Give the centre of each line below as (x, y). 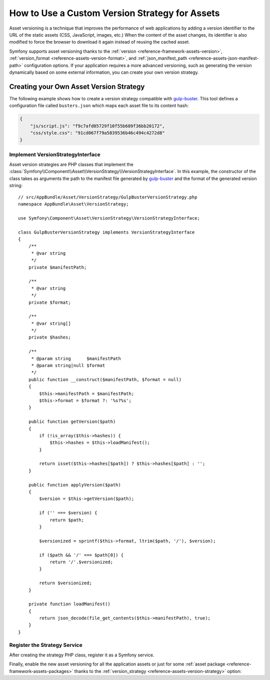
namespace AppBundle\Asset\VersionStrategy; (74, 204)
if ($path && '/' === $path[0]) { (81, 555)
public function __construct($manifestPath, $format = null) (105, 379)
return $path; (67, 520)
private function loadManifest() (69, 604)
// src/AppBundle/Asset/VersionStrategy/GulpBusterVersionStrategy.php (108, 197)
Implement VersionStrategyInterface (55, 154)
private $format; (49, 302)
